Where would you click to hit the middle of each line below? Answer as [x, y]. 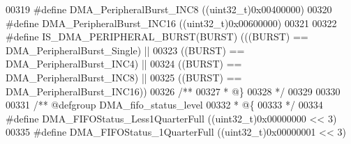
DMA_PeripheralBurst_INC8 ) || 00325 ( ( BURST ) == [124, 77]
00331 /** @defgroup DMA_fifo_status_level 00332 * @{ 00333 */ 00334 [164, 105]
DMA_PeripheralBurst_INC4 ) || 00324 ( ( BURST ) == [124, 64]
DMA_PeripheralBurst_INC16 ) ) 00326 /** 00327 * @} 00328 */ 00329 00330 [173, 91]
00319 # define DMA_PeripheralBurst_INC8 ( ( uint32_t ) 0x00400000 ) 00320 [169, 9]
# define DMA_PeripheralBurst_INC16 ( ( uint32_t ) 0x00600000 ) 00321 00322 [171, 23]
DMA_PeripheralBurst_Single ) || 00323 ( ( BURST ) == [125, 50]
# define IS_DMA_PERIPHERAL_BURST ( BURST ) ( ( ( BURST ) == [157, 37]
